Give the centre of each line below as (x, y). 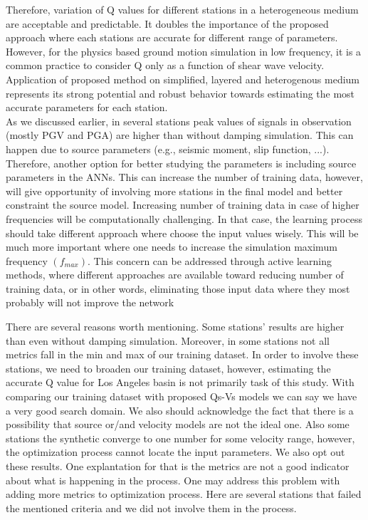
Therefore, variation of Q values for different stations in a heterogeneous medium (182, 9)
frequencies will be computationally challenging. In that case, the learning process (184, 218)
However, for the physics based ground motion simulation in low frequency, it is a (184, 51)
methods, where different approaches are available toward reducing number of (175, 275)
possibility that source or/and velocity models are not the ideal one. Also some (178, 424)
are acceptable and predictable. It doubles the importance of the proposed (167, 23)
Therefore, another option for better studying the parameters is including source (181, 163)
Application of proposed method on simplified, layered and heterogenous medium (183, 79)
